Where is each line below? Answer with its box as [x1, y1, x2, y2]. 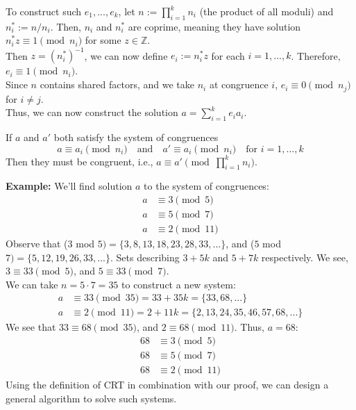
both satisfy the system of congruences [53, 129, 219, 144]
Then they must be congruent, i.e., [6, 154, 153, 168]
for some [85, 33, 121, 47]
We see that [6, 320, 56, 334]
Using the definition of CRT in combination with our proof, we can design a [6, 377, 329, 392]
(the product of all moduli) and [199, 4, 334, 18]
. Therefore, [291, 48, 341, 63]
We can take [6, 277, 58, 291]
